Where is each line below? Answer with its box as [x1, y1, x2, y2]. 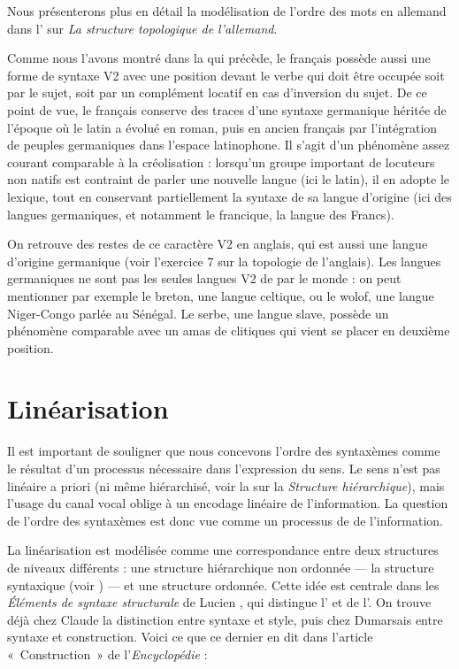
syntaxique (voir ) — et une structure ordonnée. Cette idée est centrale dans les [7, 575, 440, 594]
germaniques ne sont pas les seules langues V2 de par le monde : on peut [7, 269, 402, 288]
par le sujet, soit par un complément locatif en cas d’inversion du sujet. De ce [7, 83, 427, 102]
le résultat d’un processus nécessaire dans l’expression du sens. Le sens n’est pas [7, 459, 440, 477]
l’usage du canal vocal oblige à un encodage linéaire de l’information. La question [7, 494, 448, 512]
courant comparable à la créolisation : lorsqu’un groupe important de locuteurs [7, 152, 435, 171]
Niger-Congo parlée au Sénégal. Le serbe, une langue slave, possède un [7, 304, 389, 322]
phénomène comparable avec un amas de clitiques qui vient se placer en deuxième [7, 321, 450, 340]
